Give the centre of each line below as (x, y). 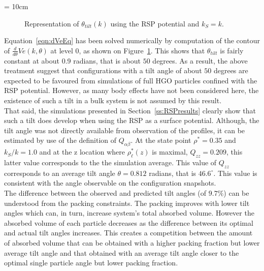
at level (62, 50)
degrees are (231, 70)
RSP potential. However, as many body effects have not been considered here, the (131, 90)
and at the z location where (82, 152)
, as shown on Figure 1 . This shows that (142, 50)
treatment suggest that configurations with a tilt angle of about (103, 70)
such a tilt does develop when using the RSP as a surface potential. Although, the (132, 120)
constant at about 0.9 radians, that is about (73, 60)
